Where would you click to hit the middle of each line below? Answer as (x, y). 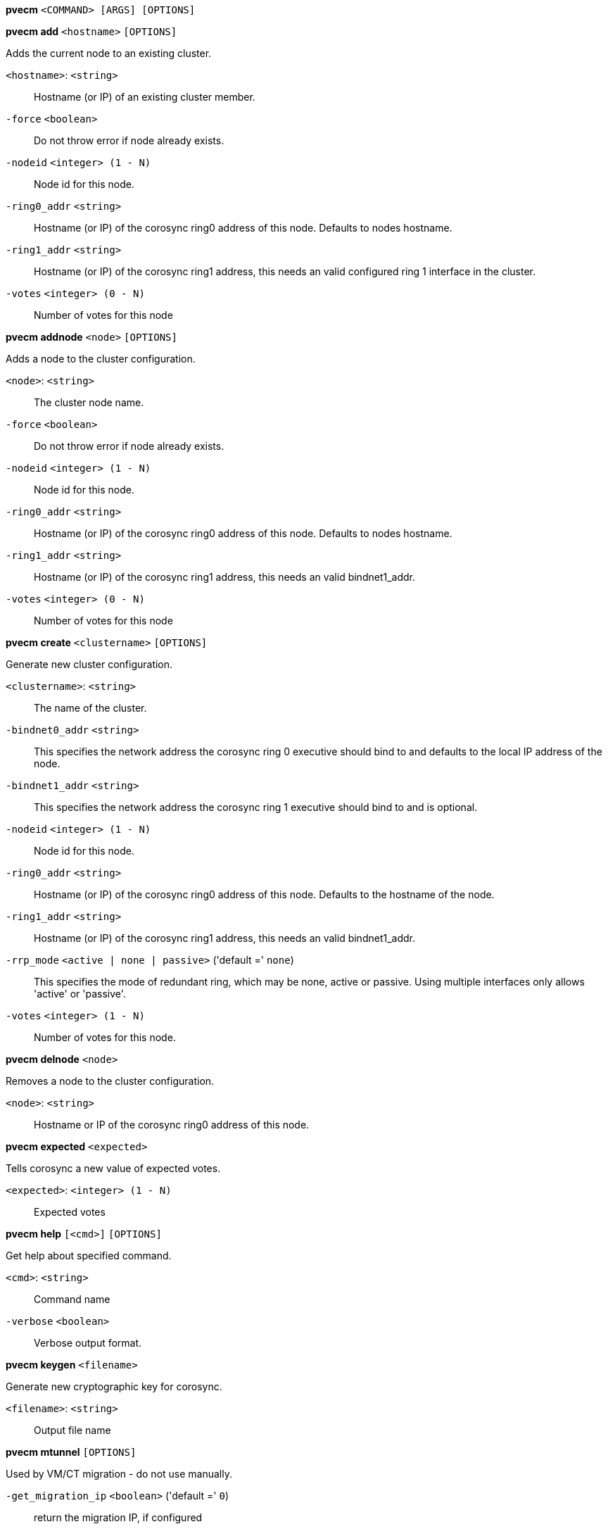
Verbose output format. (88, 1343)
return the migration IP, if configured (118, 1517)
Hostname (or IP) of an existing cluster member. (145, 97)
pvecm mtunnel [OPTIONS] (71, 1452)
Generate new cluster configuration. (89, 664)
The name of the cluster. (90, 708)
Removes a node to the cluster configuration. (110, 1081)
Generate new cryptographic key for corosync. (114, 1386)
